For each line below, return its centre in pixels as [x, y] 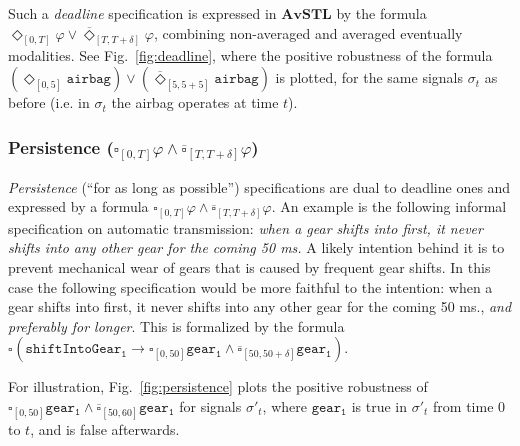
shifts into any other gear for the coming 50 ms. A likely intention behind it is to [256, 247]
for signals [210, 405]
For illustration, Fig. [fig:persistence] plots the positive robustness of [218, 386]
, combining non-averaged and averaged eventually [308, 32]
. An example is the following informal [389, 206]
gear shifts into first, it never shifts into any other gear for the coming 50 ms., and [260, 306]
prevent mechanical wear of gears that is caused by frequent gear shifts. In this [249, 266]
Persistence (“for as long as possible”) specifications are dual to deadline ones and [259, 186]
